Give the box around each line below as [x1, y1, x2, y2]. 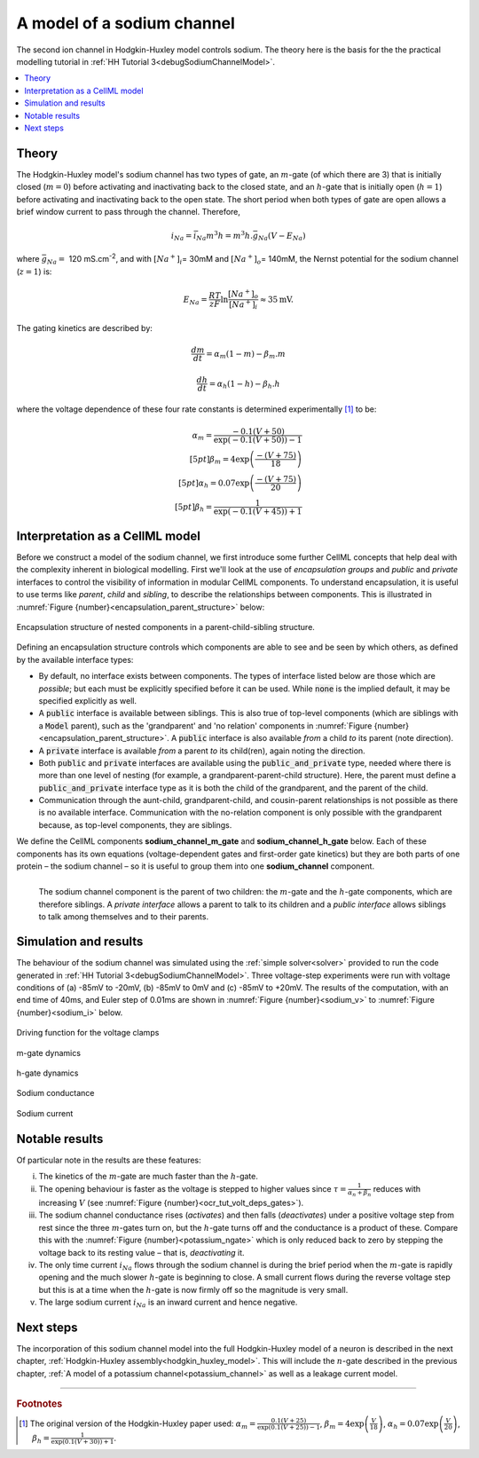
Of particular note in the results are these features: [16, 1155, 201, 1165]
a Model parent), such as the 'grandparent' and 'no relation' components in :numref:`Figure [38, 720, 373, 731]
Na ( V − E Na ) [257, 231, 306, 243]
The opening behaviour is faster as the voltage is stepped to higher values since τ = [38, 1184, 347, 1194]
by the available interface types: [16, 654, 134, 665]
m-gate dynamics [16, 1047, 82, 1058]
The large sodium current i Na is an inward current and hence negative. [38, 1296, 298, 1309]
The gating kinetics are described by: [16, 322, 153, 333]
